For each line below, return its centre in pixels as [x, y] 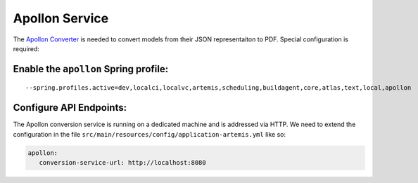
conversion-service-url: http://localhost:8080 [123, 163]
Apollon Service [61, 18]
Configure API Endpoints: [70, 108]
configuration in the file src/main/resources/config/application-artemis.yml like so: [150, 134]
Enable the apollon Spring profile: [91, 69]
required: [26, 48]
